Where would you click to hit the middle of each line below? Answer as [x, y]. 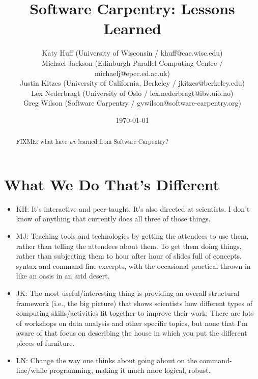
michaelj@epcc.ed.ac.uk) [132, 73]
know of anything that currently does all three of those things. [113, 219]
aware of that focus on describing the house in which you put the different [132, 333]
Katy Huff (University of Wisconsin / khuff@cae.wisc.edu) [132, 53]
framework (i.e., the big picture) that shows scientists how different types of [134, 303]
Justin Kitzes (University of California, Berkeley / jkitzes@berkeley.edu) [132, 83]
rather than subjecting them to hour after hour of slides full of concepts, [129, 256]
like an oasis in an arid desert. [63, 276]
